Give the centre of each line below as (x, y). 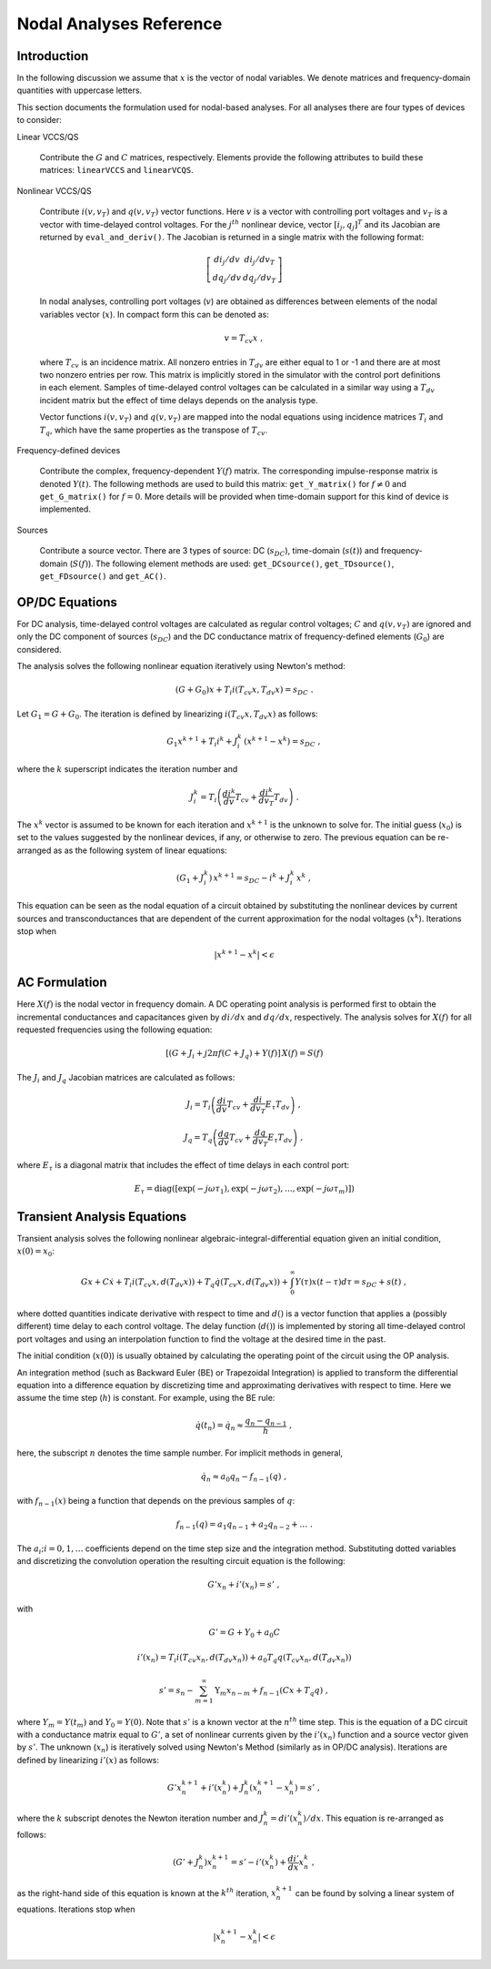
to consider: (40, 120)
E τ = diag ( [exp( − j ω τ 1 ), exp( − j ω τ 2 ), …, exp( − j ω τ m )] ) (244, 1190)
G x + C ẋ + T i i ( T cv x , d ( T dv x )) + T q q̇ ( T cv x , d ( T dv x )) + (185, 1284)
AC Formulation (62, 983)
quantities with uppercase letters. (80, 90)
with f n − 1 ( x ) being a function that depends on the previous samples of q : (156, 1502)
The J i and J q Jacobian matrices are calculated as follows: (126, 1078)
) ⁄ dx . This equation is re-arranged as (374, 1818)
